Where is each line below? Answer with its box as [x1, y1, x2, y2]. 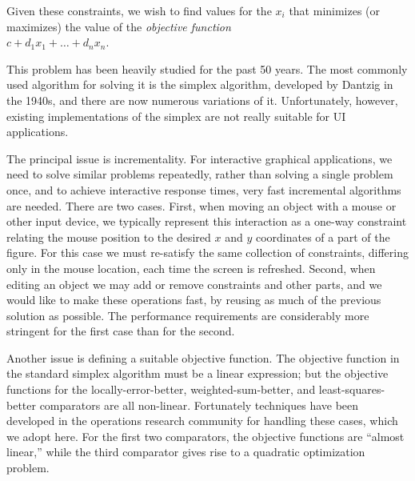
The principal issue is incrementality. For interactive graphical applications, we [6, 150, 393, 166]
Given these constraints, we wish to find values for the [6, 2, 272, 18]
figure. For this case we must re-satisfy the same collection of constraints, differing [6, 244, 409, 261]
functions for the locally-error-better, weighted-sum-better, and [6, 381, 316, 398]
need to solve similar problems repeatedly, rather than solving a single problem [6, 166, 393, 182]
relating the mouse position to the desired [6, 228, 211, 245]
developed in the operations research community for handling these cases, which [6, 412, 398, 429]
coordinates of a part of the [255, 228, 390, 245]
